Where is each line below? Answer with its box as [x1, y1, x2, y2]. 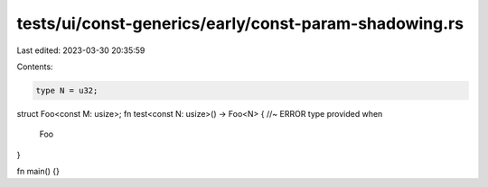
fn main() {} [16, 166, 61, 177]
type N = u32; [35, 85, 99, 95]
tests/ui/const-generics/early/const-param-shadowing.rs [16, 13, 465, 33]
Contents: [16, 61, 53, 72]
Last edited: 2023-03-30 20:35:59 [16, 45, 145, 56]
